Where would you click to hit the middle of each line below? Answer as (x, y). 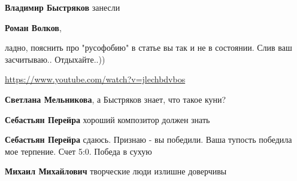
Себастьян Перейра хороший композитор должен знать (107, 119)
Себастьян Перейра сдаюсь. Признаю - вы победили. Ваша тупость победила (148, 139)
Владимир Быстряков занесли (63, 7)
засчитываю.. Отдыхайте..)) (55, 59)
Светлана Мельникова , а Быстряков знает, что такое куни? (116, 99)
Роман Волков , (33, 27)
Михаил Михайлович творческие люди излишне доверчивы (116, 171)
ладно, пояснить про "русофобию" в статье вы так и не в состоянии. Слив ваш (148, 47)
